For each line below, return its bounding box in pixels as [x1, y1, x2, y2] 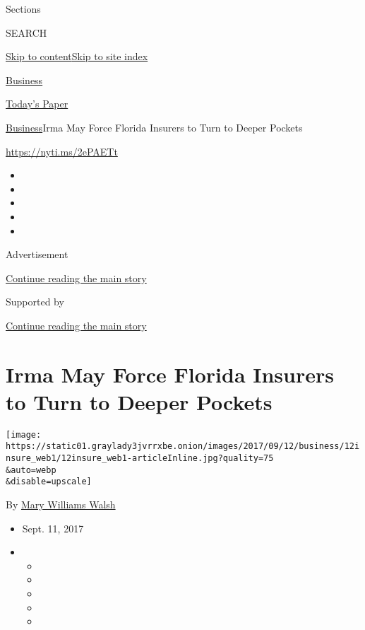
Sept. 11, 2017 [22, 520, 84, 535]
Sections [6, 1, 41, 16]
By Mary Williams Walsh [6, 497, 116, 512]
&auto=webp [6, 465, 56, 475]
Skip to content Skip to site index [6, 49, 148, 64]
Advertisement [6, 247, 68, 262]
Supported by [6, 294, 64, 309]
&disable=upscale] [6, 477, 92, 487]
